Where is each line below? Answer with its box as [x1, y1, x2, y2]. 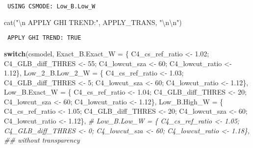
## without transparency [4, 135, 80, 145]
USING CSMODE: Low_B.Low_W [7, 3, 96, 10]
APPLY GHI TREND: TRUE [7, 34, 81, 42]
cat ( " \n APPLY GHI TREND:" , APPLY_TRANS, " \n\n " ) [4, 17, 182, 27]
